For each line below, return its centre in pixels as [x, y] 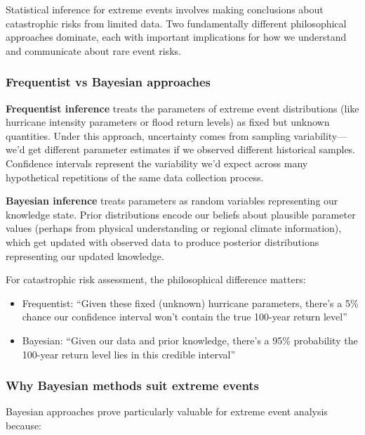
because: [24, 425]
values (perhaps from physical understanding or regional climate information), [174, 228]
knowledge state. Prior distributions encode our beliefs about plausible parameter [181, 214]
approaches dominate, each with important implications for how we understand [176, 37]
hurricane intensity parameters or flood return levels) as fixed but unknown [168, 122]
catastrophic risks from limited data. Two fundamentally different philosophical [176, 23]
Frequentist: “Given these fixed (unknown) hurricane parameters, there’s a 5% [190, 303]
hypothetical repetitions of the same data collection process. [135, 177]
